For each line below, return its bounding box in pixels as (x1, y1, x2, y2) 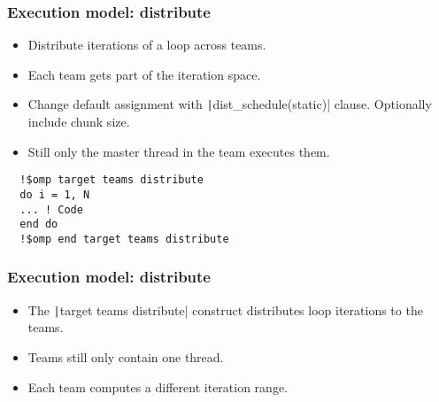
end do (19, 218, 58, 231)
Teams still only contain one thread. (27, 348, 224, 366)
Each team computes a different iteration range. (27, 377, 288, 396)
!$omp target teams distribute (19, 174, 204, 187)
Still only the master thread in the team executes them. (27, 142, 330, 160)
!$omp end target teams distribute (19, 232, 229, 245)
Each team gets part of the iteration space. (27, 65, 261, 83)
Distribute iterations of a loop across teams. (27, 35, 266, 54)
